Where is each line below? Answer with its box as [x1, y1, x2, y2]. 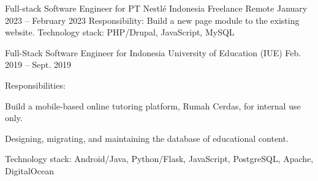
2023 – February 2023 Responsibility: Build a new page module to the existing [5, 13, 300, 26]
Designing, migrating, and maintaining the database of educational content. [5, 131, 289, 144]
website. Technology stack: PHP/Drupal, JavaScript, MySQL [5, 26, 235, 39]
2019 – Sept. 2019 [5, 58, 72, 71]
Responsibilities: [5, 78, 66, 91]
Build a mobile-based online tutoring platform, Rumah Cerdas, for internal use [5, 99, 301, 112]
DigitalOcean [5, 164, 54, 177]
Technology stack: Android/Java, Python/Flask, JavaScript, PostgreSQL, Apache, [5, 152, 314, 165]
